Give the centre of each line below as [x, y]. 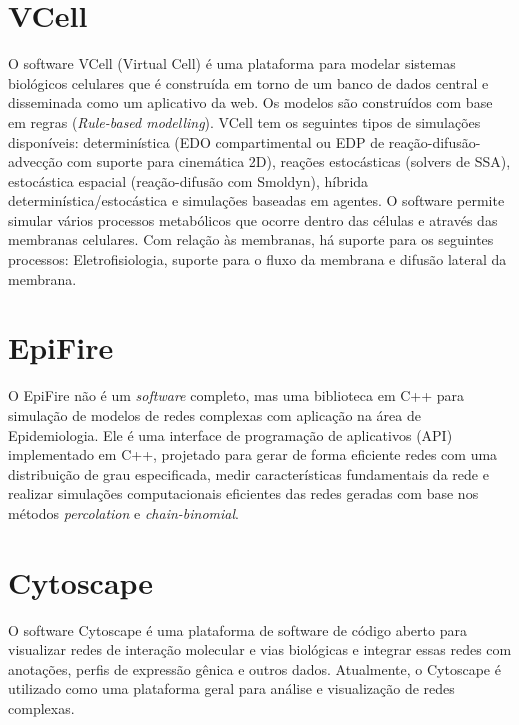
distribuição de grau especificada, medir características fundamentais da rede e [248, 473]
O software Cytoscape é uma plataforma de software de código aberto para [237, 629]
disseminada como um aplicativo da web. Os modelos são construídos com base [250, 102]
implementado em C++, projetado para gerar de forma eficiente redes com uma [253, 454]
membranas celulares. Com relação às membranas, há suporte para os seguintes [251, 239]
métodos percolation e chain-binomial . [123, 512]
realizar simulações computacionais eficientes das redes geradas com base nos [243, 493]
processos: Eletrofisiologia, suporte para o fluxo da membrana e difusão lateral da [257, 259]
